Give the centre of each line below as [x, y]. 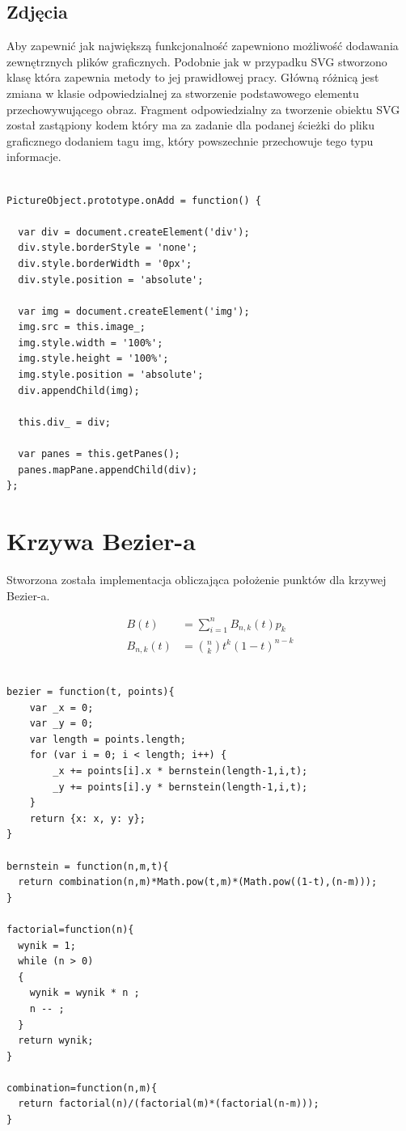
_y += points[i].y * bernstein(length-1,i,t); [180, 787]
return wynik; [56, 1041]
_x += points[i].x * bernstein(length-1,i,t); [180, 771]
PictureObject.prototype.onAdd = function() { [134, 200]
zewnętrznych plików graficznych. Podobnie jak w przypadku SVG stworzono [197, 61]
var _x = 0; [61, 707]
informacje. [34, 157]
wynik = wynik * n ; [85, 993]
